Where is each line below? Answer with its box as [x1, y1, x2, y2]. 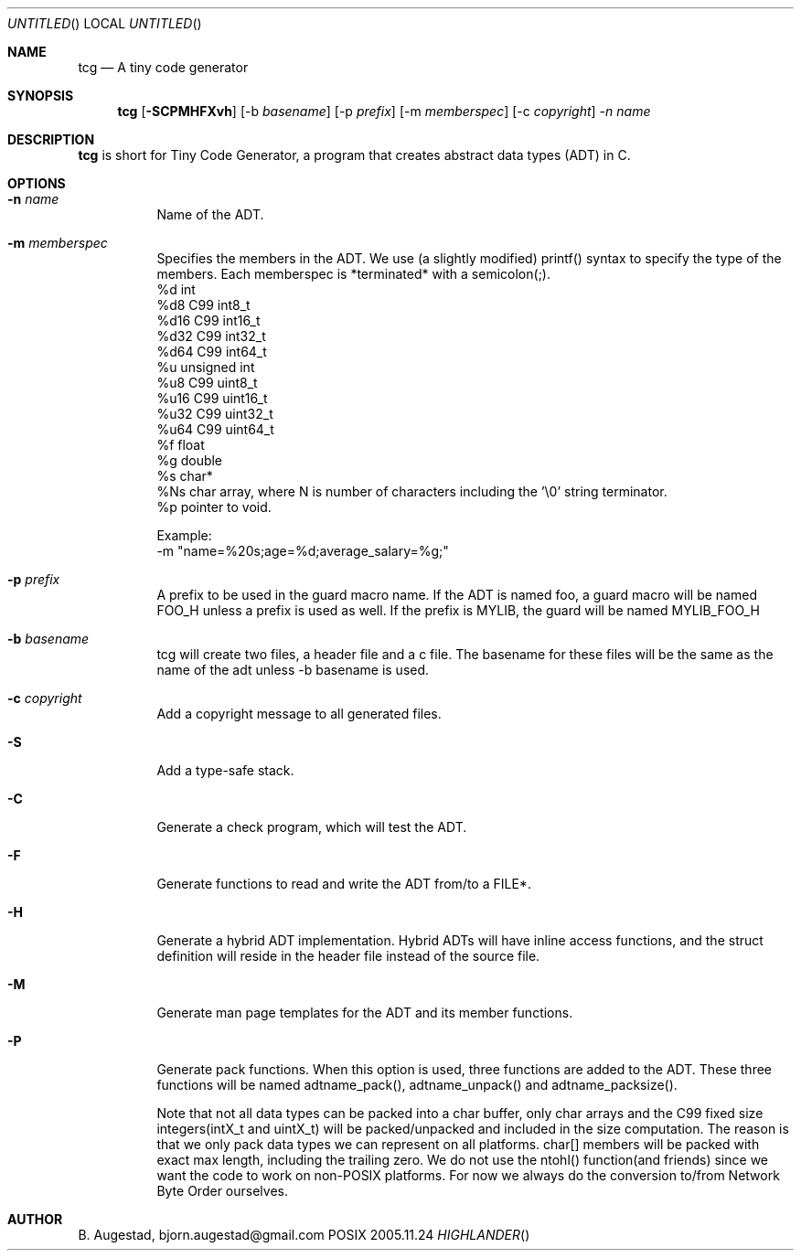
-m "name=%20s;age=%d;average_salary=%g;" [156, 543, 449, 559]
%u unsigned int [156, 359, 255, 375]
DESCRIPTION [7, 132, 95, 147]
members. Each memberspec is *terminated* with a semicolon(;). [156, 266, 550, 282]
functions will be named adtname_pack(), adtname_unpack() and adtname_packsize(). [156, 1077, 678, 1093]
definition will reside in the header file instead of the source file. [156, 948, 540, 964]
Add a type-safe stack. [156, 762, 294, 778]
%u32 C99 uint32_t [156, 406, 273, 421]
